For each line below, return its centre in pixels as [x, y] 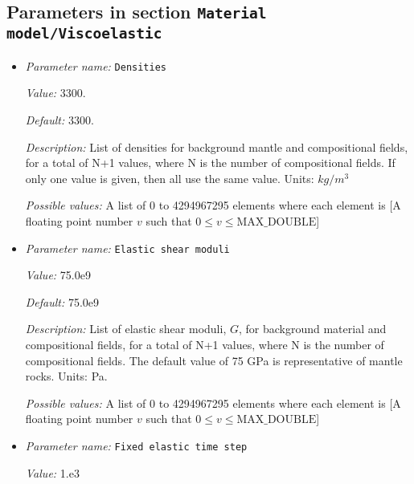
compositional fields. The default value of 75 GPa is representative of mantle [214, 360]
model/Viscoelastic [84, 34]
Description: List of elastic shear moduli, [126, 329]
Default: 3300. [59, 120]
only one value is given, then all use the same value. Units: [170, 178]
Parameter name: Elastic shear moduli [127, 248]
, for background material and [312, 329]
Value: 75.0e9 [58, 275]
